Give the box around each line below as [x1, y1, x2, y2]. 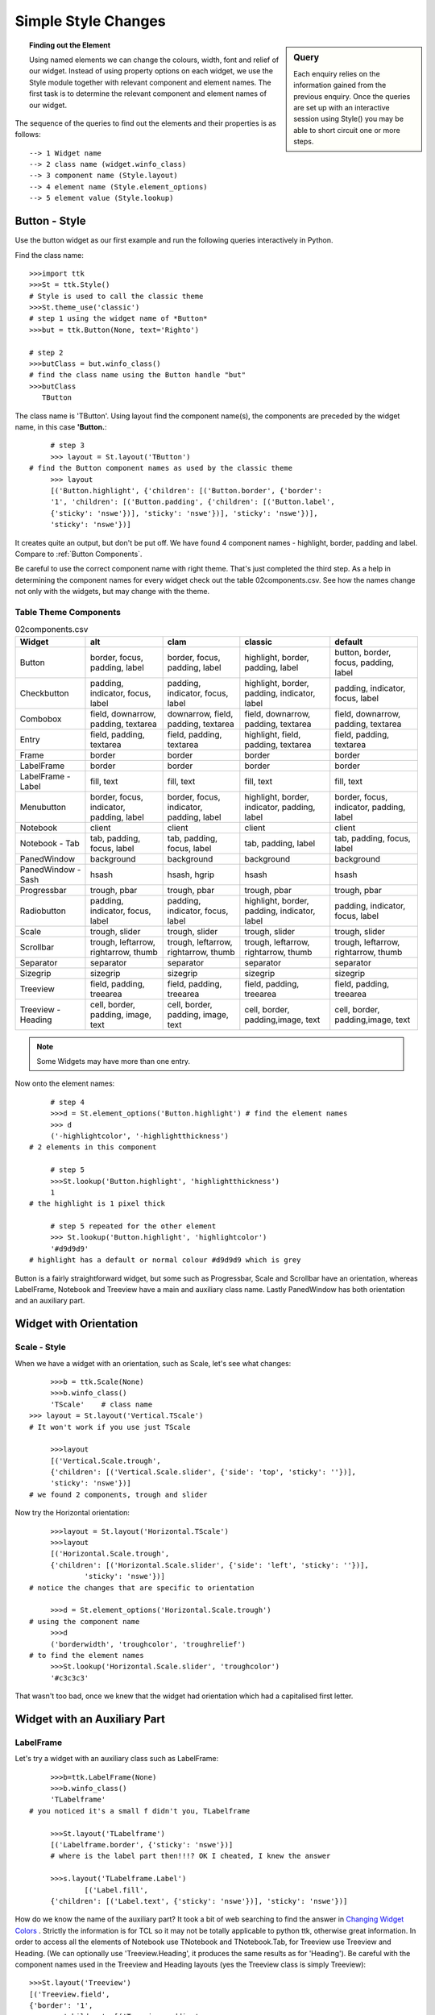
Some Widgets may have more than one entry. [36, 1056, 191, 1066]
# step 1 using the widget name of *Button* [29, 314, 209, 323]
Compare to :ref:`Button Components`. [14, 549, 143, 559]
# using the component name [29, 1617, 140, 1626]
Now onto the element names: [14, 1078, 115, 1088]
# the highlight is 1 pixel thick [29, 1199, 165, 1208]
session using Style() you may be [293, 114, 404, 124]
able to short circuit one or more [293, 125, 400, 135]
